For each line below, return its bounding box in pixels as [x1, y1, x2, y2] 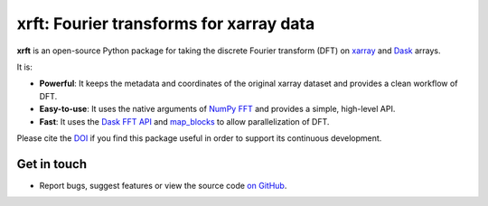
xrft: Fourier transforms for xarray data [16, 14, 315, 33]
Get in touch [16, 156, 88, 172]
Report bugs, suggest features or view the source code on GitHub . [39, 180, 287, 191]
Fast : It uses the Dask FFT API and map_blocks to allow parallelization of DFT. [39, 116, 330, 126]
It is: [16, 61, 33, 72]
